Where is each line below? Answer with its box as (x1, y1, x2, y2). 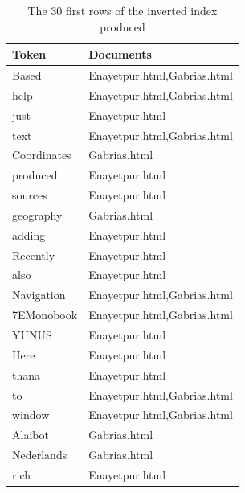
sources (12, 187, 47, 203)
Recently (12, 246, 55, 263)
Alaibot (12, 426, 49, 443)
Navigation (12, 286, 66, 303)
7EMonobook (12, 306, 78, 323)
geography (12, 206, 63, 223)
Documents (88, 46, 152, 63)
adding (12, 226, 46, 243)
